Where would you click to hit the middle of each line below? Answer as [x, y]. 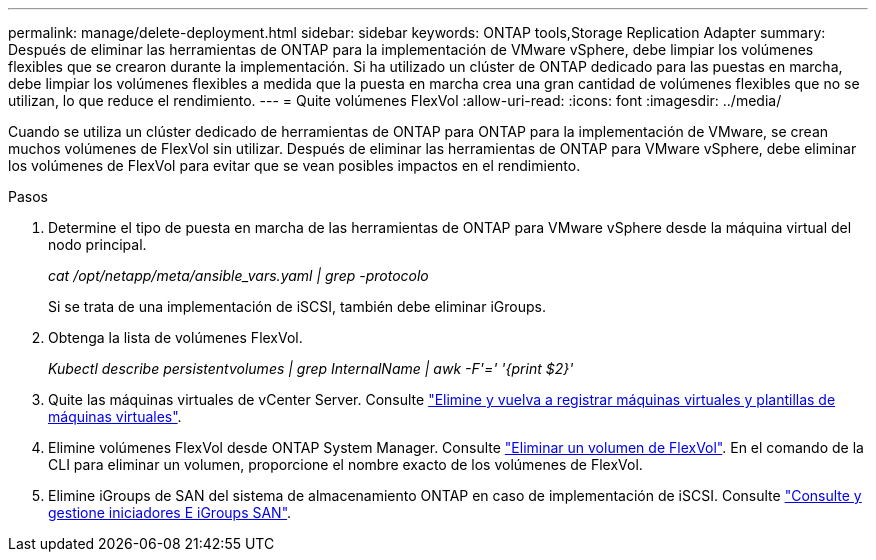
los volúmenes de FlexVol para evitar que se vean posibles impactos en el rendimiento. [294, 165]
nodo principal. [97, 244]
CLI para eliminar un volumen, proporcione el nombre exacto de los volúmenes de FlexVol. [345, 464]
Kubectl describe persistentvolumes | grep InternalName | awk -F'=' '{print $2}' [311, 368]
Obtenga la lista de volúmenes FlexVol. [175, 337]
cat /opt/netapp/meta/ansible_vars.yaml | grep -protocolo [238, 275]
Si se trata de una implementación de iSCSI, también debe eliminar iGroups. [297, 306]
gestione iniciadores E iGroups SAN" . [170, 512]
